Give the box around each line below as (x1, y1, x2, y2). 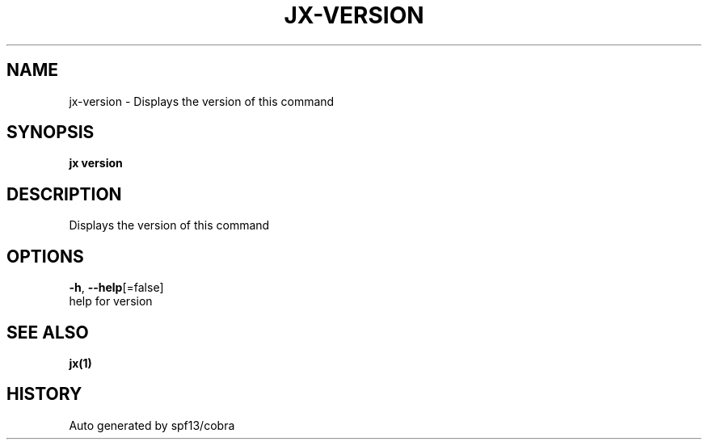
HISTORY (6, 384, 82, 405)
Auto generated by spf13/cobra (69, 418, 235, 432)
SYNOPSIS (6, 122, 95, 143)
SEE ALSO (6, 322, 89, 343)
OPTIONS (6, 246, 84, 267)
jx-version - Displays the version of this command (69, 94, 335, 108)
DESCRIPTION (6, 183, 122, 204)
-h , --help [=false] (69, 280, 164, 295)
